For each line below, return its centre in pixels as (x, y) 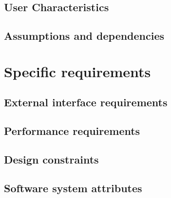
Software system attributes (73, 188)
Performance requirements (72, 131)
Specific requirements (77, 71)
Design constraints (51, 159)
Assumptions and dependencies (84, 36)
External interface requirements (86, 102)
